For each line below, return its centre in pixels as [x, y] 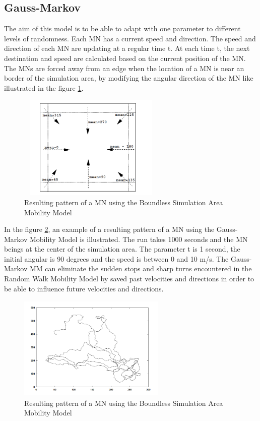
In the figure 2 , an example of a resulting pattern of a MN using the [109, 229]
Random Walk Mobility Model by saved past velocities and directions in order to [129, 279]
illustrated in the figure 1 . [44, 87]
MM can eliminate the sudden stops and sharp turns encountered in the [141, 268]
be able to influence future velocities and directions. [84, 288]
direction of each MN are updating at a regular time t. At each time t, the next [127, 48]
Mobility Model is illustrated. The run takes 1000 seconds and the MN [139, 239]
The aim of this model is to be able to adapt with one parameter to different [122, 28]
